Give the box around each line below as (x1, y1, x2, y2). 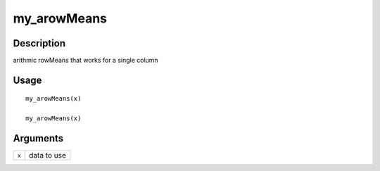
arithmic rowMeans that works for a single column (13, 56, 158, 65)
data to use (29, 151, 67, 160)
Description (13, 37, 66, 49)
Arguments (13, 132, 64, 144)
